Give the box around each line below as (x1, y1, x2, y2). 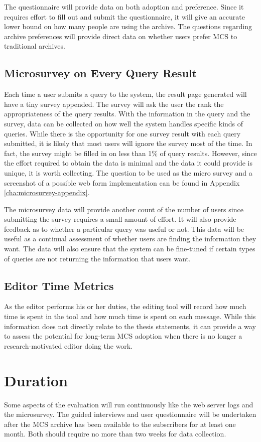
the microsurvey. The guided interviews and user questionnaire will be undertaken (4, 409, 256, 419)
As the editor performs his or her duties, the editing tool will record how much (4, 301, 246, 312)
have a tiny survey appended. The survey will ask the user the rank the (4, 98, 224, 109)
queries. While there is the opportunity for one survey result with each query (4, 128, 241, 138)
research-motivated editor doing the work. (4, 340, 133, 351)
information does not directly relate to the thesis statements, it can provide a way (4, 321, 256, 331)
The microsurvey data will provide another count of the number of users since (4, 204, 243, 214)
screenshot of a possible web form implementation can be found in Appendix (4, 177, 240, 188)
